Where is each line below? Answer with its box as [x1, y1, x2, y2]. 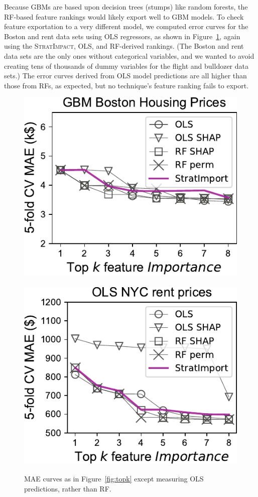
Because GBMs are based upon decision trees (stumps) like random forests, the [4, 2, 248, 12]
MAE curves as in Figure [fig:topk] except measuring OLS [24, 473, 204, 484]
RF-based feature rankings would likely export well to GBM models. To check [4, 11, 244, 22]
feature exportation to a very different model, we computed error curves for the [4, 21, 248, 32]
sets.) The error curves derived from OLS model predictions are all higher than [4, 70, 247, 81]
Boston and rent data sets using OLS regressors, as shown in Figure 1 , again [4, 31, 240, 41]
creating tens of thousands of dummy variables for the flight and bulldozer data [4, 60, 249, 71]
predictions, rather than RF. [24, 483, 111, 493]
